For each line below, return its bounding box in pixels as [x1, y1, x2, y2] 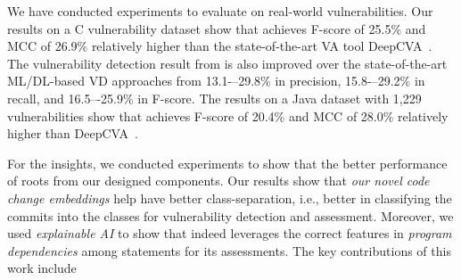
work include [7, 259, 77, 277]
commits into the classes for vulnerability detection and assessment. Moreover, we [7, 206, 454, 225]
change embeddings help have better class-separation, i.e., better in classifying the [7, 188, 452, 207]
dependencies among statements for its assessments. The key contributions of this [7, 241, 451, 259]
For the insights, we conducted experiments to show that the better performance [7, 153, 448, 172]
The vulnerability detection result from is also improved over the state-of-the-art [7, 54, 448, 72]
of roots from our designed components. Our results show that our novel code [7, 171, 430, 190]
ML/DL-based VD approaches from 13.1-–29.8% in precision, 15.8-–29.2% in [7, 71, 425, 90]
